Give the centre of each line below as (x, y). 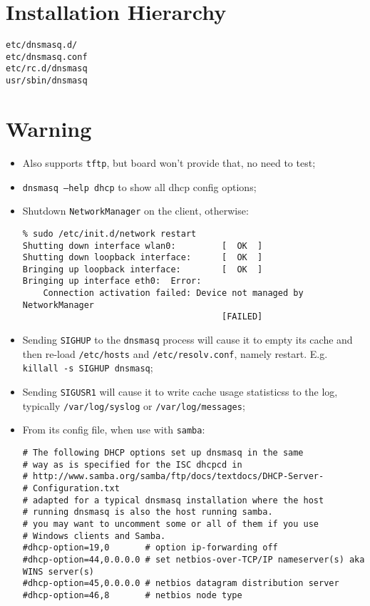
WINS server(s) (58, 571)
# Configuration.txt (71, 488)
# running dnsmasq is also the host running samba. (148, 512)
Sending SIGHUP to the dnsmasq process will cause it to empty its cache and (187, 340)
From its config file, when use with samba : (114, 430)
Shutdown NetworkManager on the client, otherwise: (135, 211)
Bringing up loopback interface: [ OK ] (143, 269)
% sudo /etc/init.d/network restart (109, 233)
